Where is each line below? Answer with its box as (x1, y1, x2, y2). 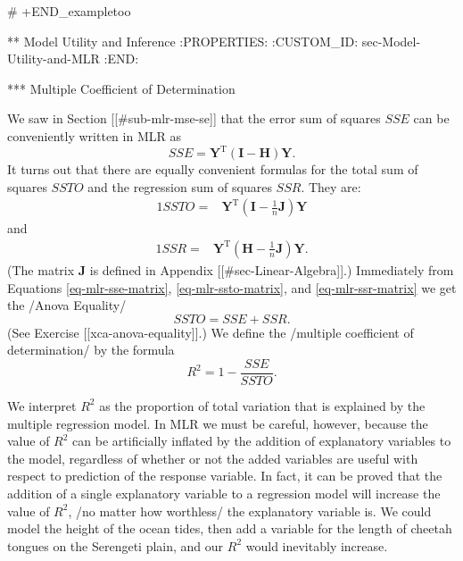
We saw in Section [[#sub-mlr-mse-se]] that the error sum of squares (7, 109, 381, 128)
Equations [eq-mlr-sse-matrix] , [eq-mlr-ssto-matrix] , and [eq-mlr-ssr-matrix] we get (7, 278, 457, 297)
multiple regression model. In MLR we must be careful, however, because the (7, 414, 428, 432)
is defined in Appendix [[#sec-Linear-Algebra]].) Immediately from (89, 260, 454, 279)
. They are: (301, 177, 361, 196)
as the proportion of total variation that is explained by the (99, 396, 426, 414)
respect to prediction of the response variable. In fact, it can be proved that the (7, 466, 442, 485)
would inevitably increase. (245, 536, 388, 555)
